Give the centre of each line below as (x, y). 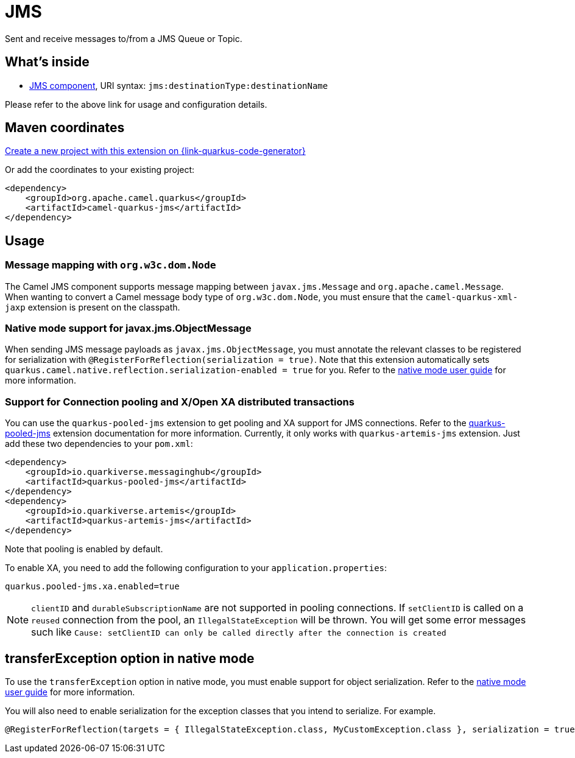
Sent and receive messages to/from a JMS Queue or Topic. (124, 38)
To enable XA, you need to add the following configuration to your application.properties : (196, 568)
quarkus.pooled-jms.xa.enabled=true (92, 587)
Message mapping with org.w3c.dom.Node (111, 265)
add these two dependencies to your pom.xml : (99, 444)
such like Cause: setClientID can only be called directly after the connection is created (239, 632)
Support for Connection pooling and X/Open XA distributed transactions (180, 402)
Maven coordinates (65, 128)
